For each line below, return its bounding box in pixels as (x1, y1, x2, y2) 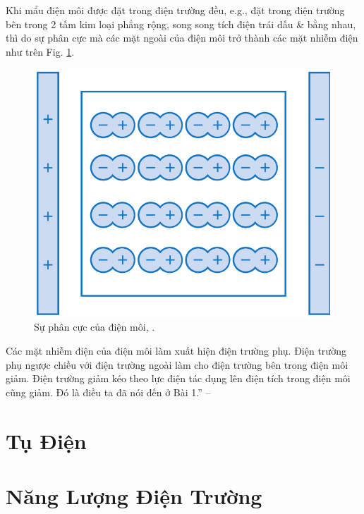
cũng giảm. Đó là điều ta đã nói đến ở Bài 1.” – (6, 384, 211, 399)
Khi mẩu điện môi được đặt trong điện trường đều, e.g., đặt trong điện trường (6, 3, 345, 17)
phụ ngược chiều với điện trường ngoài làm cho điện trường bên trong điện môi (6, 357, 348, 372)
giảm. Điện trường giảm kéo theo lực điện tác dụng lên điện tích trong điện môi (6, 371, 351, 386)
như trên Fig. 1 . (6, 44, 75, 59)
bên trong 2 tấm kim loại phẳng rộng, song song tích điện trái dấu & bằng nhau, (6, 16, 356, 31)
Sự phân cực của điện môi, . (34, 319, 155, 334)
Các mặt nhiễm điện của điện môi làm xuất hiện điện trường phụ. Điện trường (6, 343, 346, 358)
